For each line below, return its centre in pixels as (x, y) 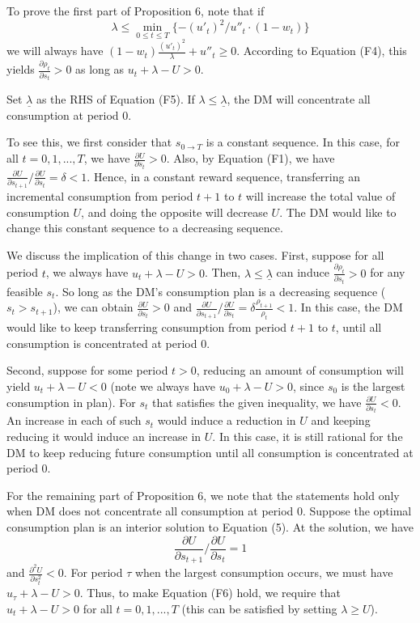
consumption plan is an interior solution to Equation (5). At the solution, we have (210, 527)
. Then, (223, 272)
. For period (93, 572)
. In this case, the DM (348, 307)
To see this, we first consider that (89, 142)
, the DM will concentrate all (299, 99)
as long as (100, 69)
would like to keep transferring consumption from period (147, 327)
